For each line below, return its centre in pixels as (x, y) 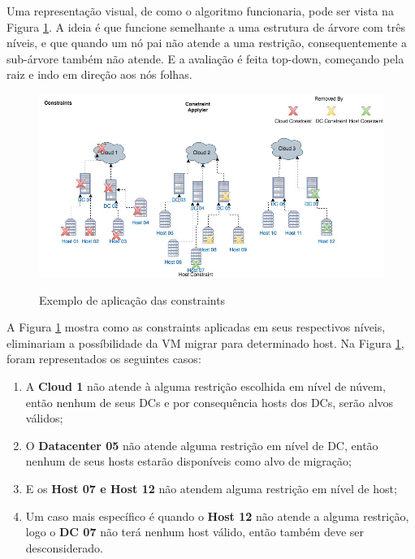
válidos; (44, 418)
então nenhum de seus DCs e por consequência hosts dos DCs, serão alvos (210, 402)
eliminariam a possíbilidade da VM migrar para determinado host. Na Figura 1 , (205, 342)
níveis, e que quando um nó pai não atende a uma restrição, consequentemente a (207, 43)
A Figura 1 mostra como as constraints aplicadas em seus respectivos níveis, (196, 327)
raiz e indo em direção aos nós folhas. (99, 74)
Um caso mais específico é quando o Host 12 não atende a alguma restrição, (217, 516)
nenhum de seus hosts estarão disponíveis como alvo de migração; (188, 461)
